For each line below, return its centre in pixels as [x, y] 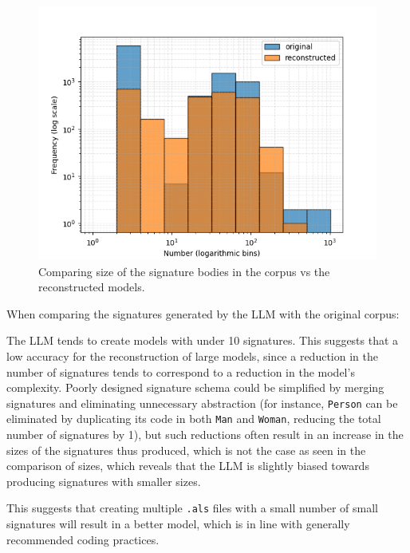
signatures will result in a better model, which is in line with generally [178, 524]
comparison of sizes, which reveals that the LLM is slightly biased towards [188, 466]
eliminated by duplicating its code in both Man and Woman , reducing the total [194, 419]
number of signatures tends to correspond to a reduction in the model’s [181, 371]
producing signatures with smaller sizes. [104, 481]
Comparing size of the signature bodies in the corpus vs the [184, 271]
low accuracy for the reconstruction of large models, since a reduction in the [192, 355]
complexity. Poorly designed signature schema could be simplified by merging [195, 387]
